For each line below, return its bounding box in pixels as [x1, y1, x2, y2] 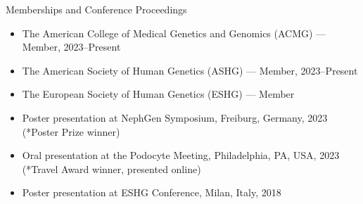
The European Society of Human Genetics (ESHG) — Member [22, 87, 295, 101]
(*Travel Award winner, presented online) [22, 161, 201, 176]
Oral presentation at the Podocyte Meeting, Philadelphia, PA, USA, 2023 [22, 148, 340, 162]
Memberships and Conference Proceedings [6, 2, 187, 16]
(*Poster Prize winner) [22, 124, 120, 139]
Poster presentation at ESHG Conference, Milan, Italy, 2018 [22, 185, 281, 200]
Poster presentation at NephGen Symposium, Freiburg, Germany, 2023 [22, 110, 328, 125]
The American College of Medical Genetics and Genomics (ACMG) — [22, 25, 326, 40]
